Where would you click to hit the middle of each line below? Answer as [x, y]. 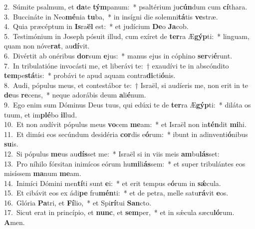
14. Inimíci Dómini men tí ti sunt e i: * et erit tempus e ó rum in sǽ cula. [113, 183]
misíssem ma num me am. [43, 173]
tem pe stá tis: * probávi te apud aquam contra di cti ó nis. [90, 75]
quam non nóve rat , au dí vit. [47, 46]
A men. [14, 222]
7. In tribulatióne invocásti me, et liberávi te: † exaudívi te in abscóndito [117, 65]
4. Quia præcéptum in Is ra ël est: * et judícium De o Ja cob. [96, 26]
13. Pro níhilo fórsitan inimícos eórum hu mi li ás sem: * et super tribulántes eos [125, 163]
